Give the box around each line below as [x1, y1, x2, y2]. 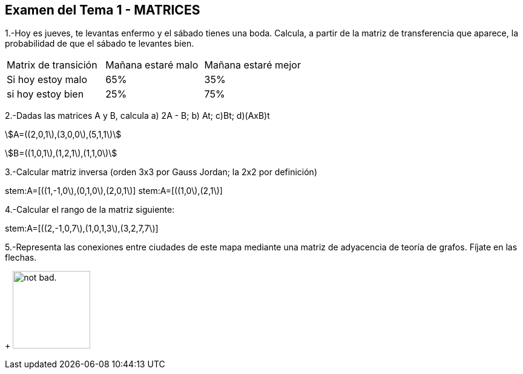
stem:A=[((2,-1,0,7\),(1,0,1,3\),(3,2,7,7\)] [5, 223, 159, 234]
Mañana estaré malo [105, 59, 199, 72]
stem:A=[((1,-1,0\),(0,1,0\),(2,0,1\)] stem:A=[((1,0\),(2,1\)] [5, 185, 223, 196]
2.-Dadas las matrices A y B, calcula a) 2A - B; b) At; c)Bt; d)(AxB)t [5, 110, 270, 121]
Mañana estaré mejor [204, 59, 301, 72]
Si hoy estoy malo [7, 73, 87, 86]
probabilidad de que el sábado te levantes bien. [5, 38, 194, 49]
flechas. [5, 252, 37, 263]
